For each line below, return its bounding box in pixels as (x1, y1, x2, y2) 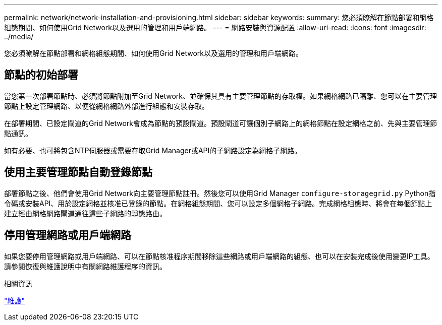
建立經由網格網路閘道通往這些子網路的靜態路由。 (4, 209, 167, 218)
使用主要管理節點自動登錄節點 (4, 166, 152, 179)
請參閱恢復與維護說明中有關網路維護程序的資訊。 (4, 262, 167, 271)
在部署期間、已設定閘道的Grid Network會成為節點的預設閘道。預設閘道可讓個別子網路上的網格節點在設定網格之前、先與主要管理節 (4, 118, 437, 127)
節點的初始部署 (4, 69, 78, 82)
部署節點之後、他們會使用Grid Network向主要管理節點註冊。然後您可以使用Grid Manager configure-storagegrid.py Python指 (4, 188, 436, 198)
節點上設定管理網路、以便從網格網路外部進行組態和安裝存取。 (4, 101, 209, 110)
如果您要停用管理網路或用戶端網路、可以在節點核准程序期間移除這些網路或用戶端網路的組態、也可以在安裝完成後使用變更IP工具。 (4, 251, 434, 261)
